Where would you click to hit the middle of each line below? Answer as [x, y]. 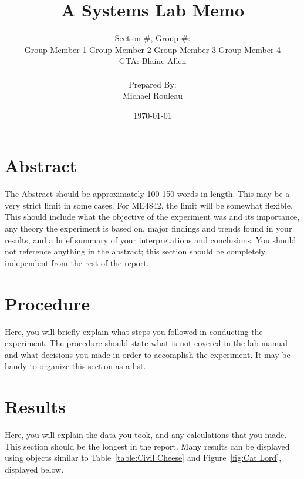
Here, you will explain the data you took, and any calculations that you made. [146, 434]
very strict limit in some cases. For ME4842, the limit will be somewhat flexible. [149, 205]
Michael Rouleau [153, 96]
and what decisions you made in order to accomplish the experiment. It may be [148, 354]
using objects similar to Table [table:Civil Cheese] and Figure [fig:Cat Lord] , [143, 458]
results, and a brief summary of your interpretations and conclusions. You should [151, 240]
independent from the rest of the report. [77, 262]
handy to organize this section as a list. [75, 366]
